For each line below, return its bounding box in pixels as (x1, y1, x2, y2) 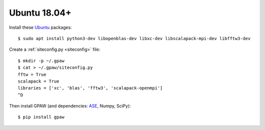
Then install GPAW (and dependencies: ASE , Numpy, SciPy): (9, 103, 131, 109)
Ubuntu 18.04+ (9, 7, 72, 18)
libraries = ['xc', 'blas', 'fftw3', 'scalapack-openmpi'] (18, 86, 163, 91)
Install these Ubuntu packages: (9, 24, 72, 30)
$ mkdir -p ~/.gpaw (18, 58, 65, 64)
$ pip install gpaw (18, 114, 65, 120)
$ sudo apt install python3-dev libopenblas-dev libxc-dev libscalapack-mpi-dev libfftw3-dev (18, 36, 251, 41)
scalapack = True (18, 78, 59, 84)
